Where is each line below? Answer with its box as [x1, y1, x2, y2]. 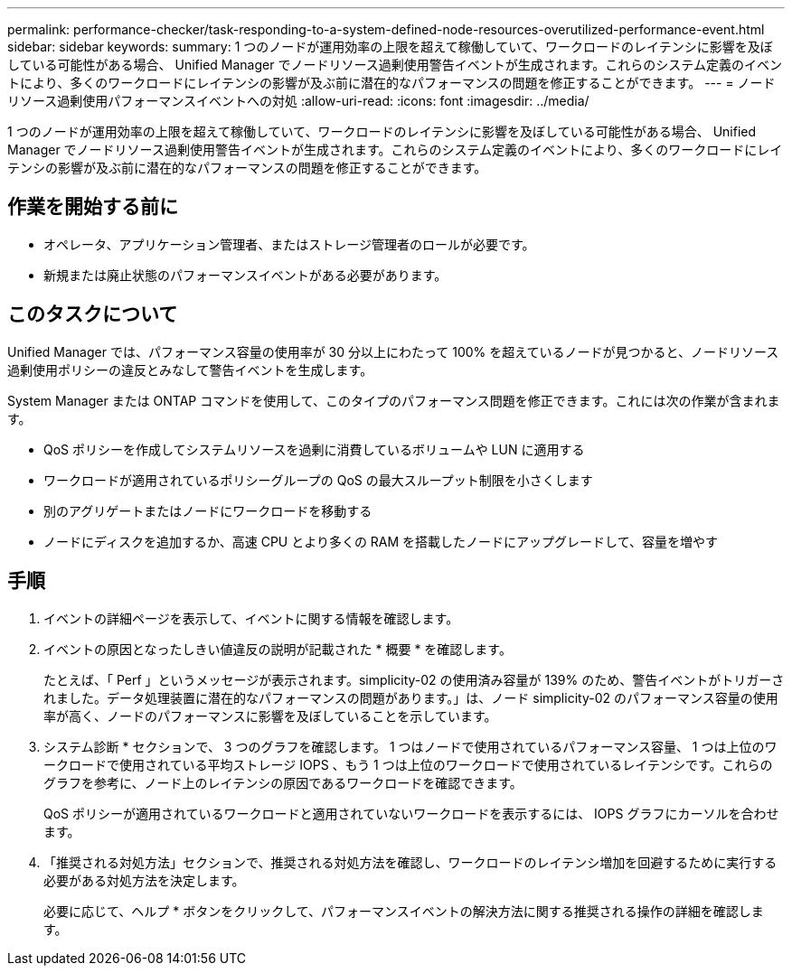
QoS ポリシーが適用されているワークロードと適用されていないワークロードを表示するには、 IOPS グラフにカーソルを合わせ [43, 805, 779, 821]
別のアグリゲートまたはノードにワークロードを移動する [43, 502, 372, 519]
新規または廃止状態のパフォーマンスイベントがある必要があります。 [43, 267, 448, 283]
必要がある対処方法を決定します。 [43, 872, 245, 888]
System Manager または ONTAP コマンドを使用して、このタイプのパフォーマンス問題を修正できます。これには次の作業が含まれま [7, 392, 780, 408]
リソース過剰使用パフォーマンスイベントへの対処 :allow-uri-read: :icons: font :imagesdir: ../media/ [7, 93, 589, 108]
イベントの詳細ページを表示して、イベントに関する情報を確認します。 [43, 610, 459, 626]
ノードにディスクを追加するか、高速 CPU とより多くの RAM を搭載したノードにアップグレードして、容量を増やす [43, 533, 718, 549]
